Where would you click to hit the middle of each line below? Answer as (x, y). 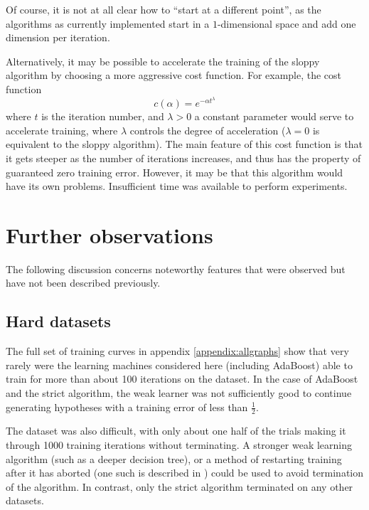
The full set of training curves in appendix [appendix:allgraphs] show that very (177, 351)
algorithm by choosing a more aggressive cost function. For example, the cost (174, 75)
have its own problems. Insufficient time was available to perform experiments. (177, 186)
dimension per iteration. (58, 37)
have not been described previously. (83, 283)
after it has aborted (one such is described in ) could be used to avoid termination (185, 473)
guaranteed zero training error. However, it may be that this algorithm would (175, 172)
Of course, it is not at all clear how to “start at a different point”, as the (164, 9)
